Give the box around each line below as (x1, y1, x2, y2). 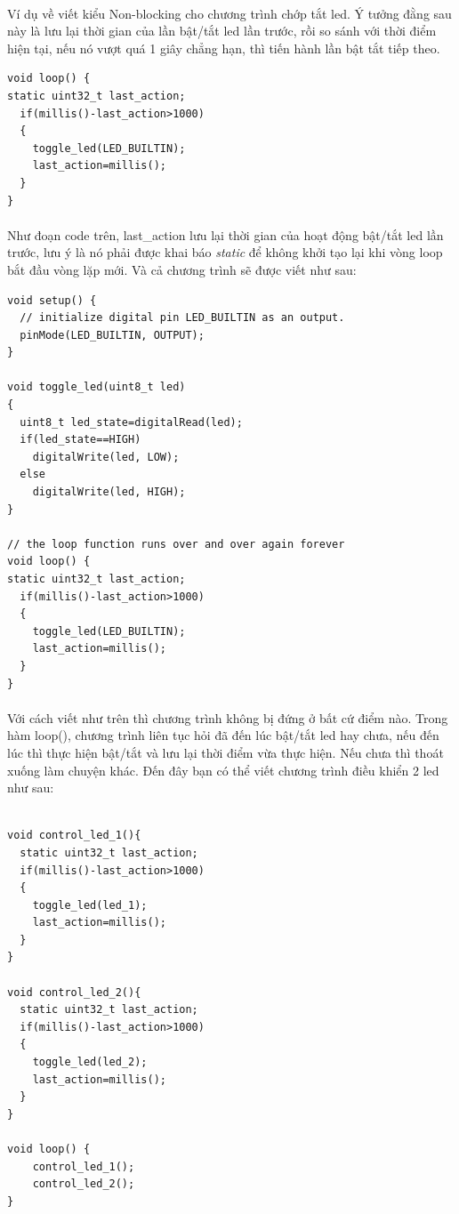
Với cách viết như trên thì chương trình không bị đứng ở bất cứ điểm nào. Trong (7, 708, 448, 727)
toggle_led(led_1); (32, 898, 148, 912)
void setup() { (7, 293, 97, 307)
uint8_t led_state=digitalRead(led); (20, 415, 243, 429)
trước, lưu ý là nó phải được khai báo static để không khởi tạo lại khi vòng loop (7, 243, 443, 261)
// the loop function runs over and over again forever (7, 537, 345, 551)
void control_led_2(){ (7, 985, 141, 999)
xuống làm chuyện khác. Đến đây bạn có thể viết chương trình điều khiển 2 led (7, 760, 439, 779)
